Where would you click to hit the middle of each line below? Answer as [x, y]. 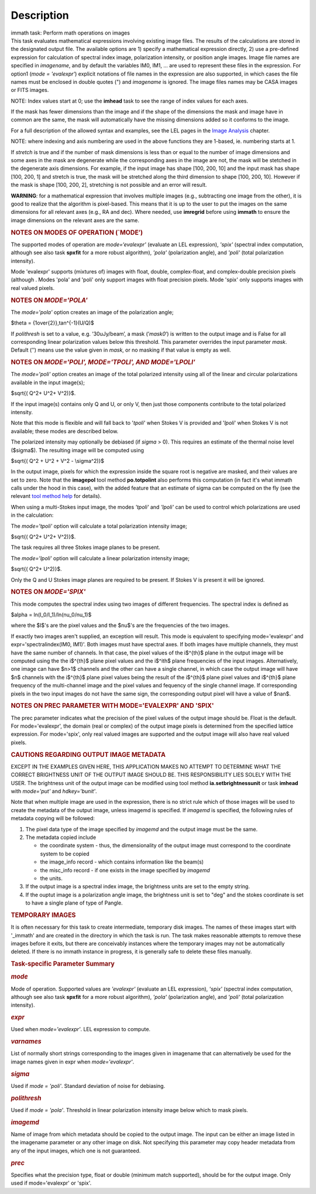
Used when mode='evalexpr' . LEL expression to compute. [81, 1029]
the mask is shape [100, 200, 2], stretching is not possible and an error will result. [109, 185]
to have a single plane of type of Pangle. [74, 903]
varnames [26, 1042]
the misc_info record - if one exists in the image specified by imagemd [125, 870]
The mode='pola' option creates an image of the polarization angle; [92, 312]
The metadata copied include [61, 837]
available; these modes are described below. [65, 431]
